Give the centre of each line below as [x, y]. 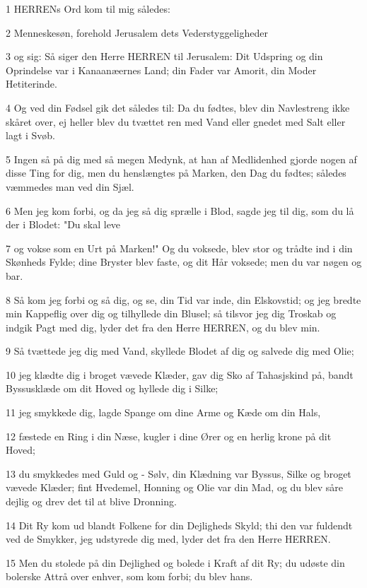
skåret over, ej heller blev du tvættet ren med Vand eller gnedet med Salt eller [176, 121]
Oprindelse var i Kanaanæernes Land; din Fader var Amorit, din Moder [161, 70]
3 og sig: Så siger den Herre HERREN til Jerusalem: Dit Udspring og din [164, 56]
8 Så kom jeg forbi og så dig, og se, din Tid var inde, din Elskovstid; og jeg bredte [183, 299]
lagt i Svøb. [31, 135]
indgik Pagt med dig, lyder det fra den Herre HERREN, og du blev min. [163, 327]
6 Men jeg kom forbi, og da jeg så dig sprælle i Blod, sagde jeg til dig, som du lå [180, 210]
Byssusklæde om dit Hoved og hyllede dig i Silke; [112, 388]
